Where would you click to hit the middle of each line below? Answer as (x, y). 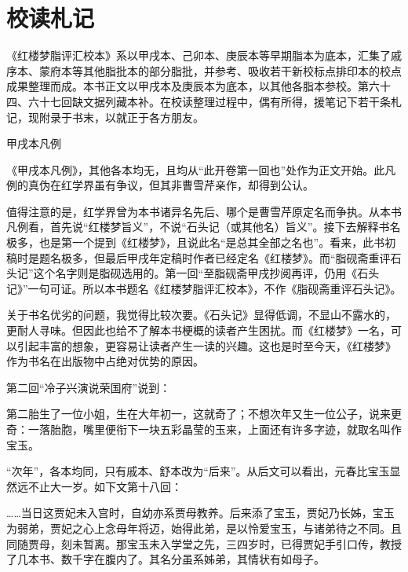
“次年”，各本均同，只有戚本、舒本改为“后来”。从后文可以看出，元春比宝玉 (198, 471)
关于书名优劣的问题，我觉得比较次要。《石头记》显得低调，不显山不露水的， (201, 315)
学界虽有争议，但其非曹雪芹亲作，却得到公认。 (193, 185)
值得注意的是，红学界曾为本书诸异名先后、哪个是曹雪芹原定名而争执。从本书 (204, 211)
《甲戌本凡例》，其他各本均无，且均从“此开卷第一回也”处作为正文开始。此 (196, 169)
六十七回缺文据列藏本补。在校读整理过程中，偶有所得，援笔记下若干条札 (215, 101)
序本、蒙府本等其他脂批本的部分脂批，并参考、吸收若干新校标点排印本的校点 (204, 70)
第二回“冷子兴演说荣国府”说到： (89, 387)
